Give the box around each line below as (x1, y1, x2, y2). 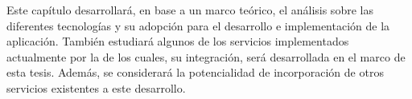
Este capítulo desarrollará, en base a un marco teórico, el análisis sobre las (6, 2, 373, 18)
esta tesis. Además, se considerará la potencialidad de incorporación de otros (6, 64, 384, 81)
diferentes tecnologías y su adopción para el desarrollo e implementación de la (6, 17, 390, 34)
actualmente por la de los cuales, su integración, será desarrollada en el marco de (6, 48, 406, 65)
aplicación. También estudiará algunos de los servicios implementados (6, 33, 349, 49)
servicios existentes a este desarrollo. (6, 79, 186, 96)
